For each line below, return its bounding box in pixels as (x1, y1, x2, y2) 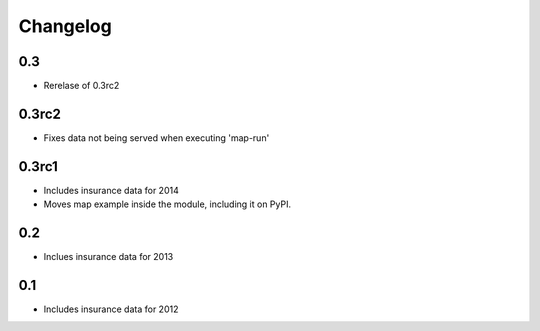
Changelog (18, 15, 112, 37)
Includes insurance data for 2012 (43, 303, 179, 315)
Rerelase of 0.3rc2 (43, 80, 120, 92)
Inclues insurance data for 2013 (43, 251, 174, 263)
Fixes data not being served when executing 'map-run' (43, 131, 270, 144)
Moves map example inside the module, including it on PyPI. (43, 198, 292, 210)
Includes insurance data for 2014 (43, 184, 179, 196)
